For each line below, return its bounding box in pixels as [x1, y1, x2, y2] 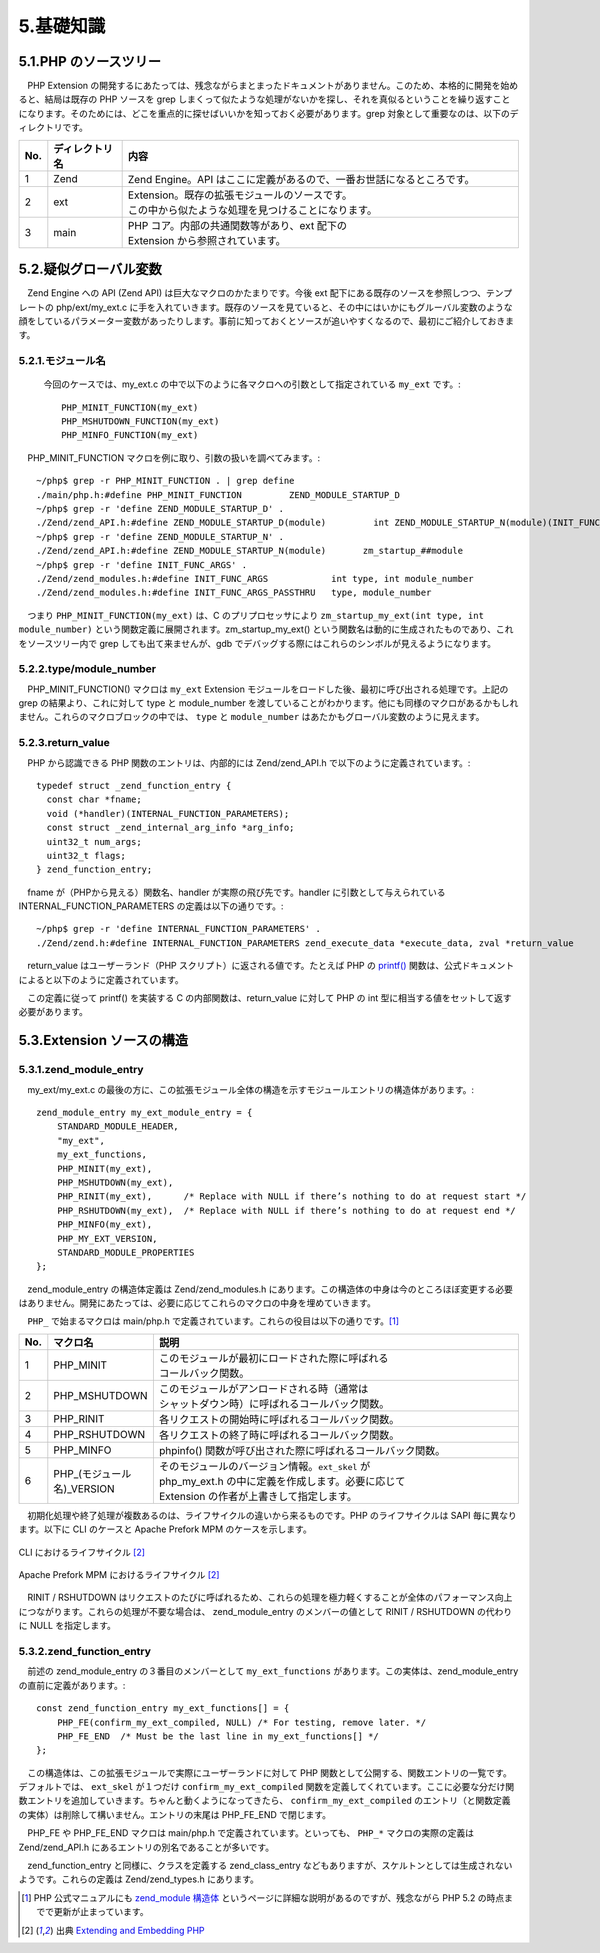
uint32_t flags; [46, 850, 127, 861]
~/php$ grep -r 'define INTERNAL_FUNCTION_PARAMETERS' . [36, 923, 322, 935]
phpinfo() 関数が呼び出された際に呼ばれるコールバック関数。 [158, 1443, 446, 1457]
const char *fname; [46, 794, 142, 805]
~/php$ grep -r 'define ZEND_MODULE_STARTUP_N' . [36, 531, 285, 542]
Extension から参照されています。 [127, 233, 287, 247]
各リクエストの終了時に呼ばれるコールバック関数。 [158, 1428, 400, 1442]
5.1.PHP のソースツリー [18, 53, 162, 70]
